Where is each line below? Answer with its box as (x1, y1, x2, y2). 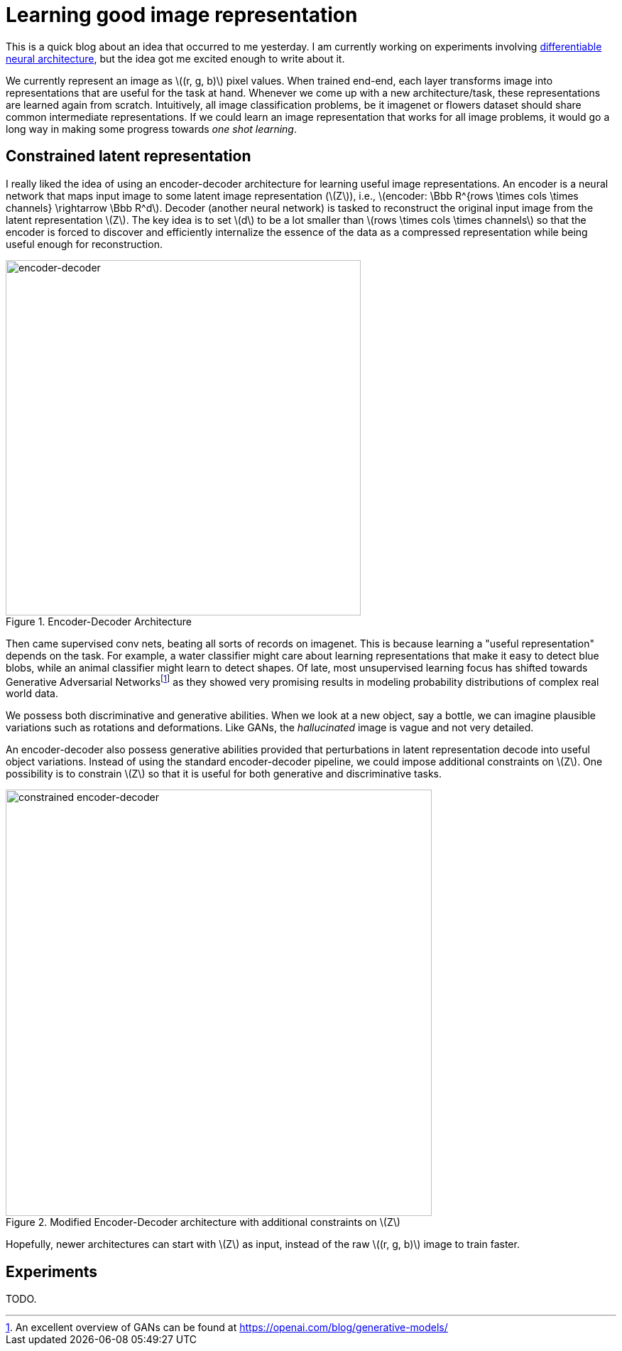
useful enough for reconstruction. (6, 237, 163, 250)
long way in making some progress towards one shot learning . (6, 122, 297, 135)
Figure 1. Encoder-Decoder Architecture (6, 615, 192, 628)
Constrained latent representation (6, 147, 251, 166)
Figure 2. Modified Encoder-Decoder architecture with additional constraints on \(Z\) (6, 1216, 400, 1229)
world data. (6, 687, 58, 700)
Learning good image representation (6, 3, 358, 27)
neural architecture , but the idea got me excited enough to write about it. (6, 52, 345, 65)
